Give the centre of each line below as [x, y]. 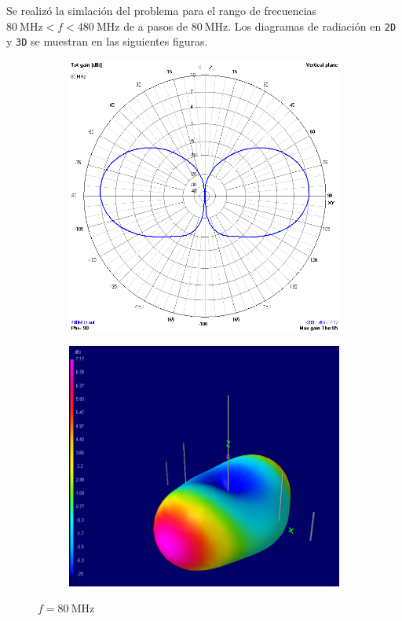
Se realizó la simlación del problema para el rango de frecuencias [162, 10]
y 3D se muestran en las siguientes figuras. [107, 41]
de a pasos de [155, 26]
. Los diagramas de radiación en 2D [312, 26]
